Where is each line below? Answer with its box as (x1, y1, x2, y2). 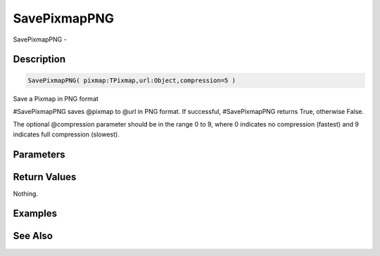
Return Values (13, 171, 77, 183)
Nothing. (13, 189, 39, 198)
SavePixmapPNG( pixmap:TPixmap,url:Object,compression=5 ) (27, 76, 236, 84)
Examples (13, 207, 58, 219)
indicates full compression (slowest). (13, 130, 120, 139)
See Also (13, 230, 53, 242)
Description (13, 53, 66, 65)
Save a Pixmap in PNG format (13, 94, 99, 103)
